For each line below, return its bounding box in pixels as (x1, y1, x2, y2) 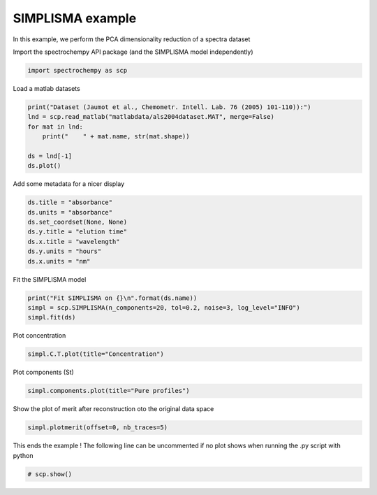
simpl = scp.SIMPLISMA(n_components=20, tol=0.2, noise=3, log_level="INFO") (27, 303, 300, 311)
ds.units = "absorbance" (27, 208, 113, 216)
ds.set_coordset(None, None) (27, 217, 128, 226)
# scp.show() (27, 470, 73, 478)
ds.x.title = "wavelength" (27, 238, 120, 245)
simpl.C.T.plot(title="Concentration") (27, 350, 164, 358)
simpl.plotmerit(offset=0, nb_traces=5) (27, 424, 168, 431)
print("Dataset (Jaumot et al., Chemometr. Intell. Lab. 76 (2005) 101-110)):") (27, 103, 311, 111)
